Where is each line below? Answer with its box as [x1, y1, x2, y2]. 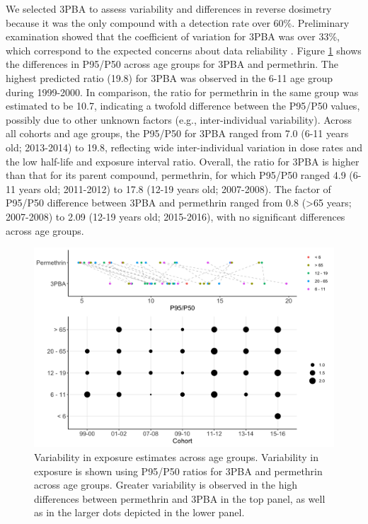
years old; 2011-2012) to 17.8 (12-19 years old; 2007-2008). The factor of [18, 181, 331, 196]
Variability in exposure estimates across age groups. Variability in [34, 450, 319, 465]
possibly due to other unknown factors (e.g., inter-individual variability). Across [6, 112, 352, 127]
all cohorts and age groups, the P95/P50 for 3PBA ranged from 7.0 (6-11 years [6, 126, 349, 141]
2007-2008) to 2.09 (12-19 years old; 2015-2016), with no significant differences [6, 209, 345, 223]
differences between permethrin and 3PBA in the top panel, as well [34, 491, 326, 506]
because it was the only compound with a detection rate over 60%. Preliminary [6, 15, 350, 30]
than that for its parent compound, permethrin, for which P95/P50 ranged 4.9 [6, 168, 346, 182]
